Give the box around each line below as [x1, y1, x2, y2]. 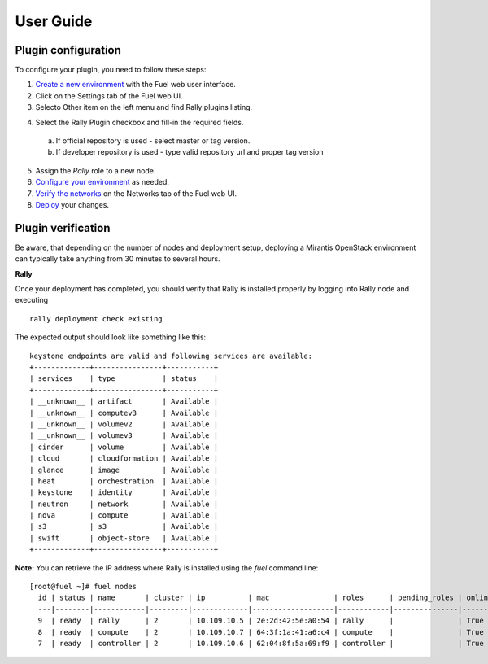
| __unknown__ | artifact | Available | [29, 397, 219, 406]
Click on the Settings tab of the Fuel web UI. [35, 90, 183, 101]
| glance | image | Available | [29, 465, 219, 474]
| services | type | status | [29, 374, 219, 383]
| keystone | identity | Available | [29, 488, 219, 497]
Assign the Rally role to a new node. [35, 165, 156, 175]
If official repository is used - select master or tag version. [55, 136, 251, 146]
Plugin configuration [15, 43, 122, 57]
